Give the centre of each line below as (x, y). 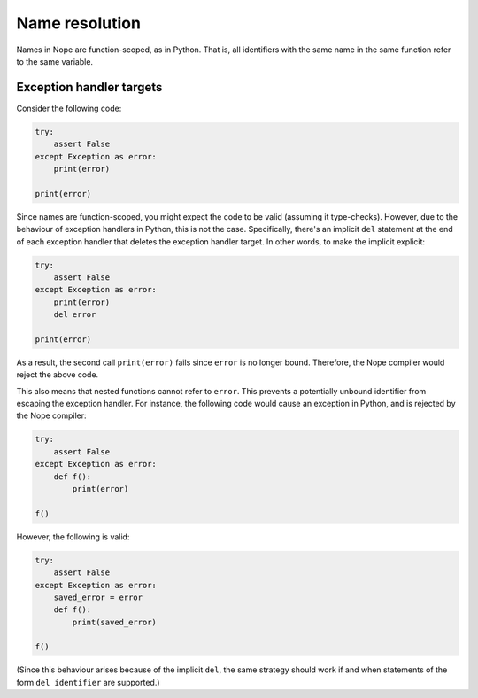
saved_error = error (98, 597)
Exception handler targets (89, 87)
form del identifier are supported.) (88, 682)
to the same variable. (54, 61)
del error (75, 315)
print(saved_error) (114, 622)
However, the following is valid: (73, 537)
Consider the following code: (69, 108)
